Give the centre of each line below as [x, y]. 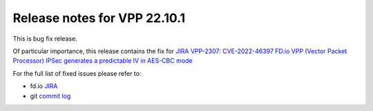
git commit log [50, 96]
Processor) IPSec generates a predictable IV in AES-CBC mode [103, 61]
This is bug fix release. [45, 39]
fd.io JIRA [44, 86]
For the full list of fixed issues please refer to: [77, 73]
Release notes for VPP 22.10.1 [99, 18]
